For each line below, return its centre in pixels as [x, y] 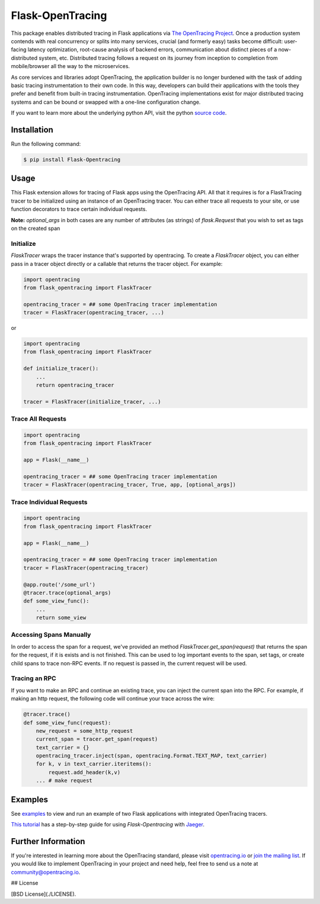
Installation [32, 129]
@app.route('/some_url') [60, 584]
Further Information [48, 841]
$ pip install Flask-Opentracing [72, 159]
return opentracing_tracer [75, 385]
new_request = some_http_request [84, 731]
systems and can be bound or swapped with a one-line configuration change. [106, 102]
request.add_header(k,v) [84, 772]
